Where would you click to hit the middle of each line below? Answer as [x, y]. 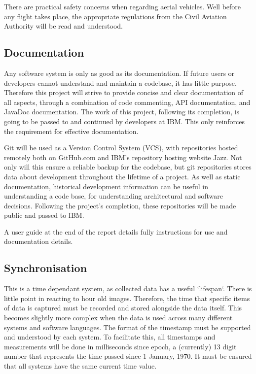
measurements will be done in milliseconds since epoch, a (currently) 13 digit [120, 346]
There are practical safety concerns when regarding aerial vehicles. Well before [123, 6]
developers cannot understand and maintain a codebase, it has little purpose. [120, 83]
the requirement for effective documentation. [71, 131]
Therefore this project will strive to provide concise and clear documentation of [124, 92]
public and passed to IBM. [44, 215]
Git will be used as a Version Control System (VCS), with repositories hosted [121, 148]
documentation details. [38, 241]
